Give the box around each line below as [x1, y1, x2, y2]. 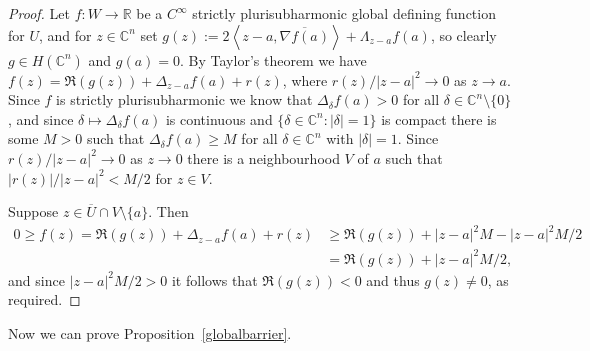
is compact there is [381, 108, 497, 129]
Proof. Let [8, 3, 70, 23]
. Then [148, 201, 189, 222]
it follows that [171, 269, 258, 290]
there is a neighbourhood [187, 147, 340, 168]
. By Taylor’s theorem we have [180, 49, 367, 70]
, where [282, 69, 328, 90]
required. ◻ [8, 289, 81, 310]
